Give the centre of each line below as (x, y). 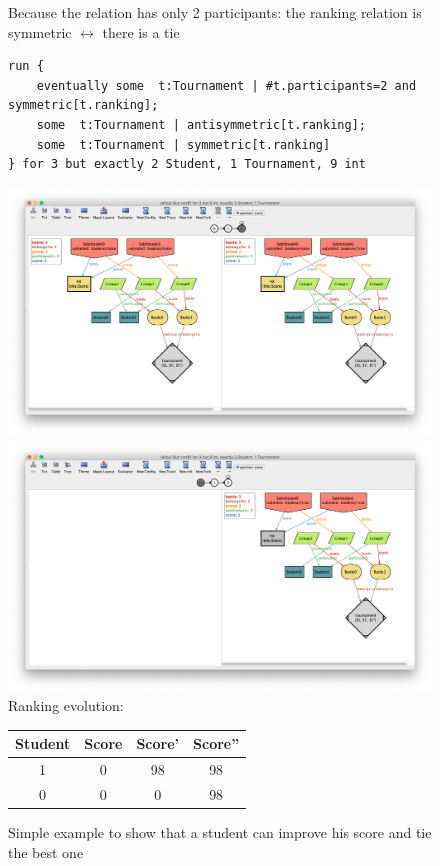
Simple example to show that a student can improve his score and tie (220, 832)
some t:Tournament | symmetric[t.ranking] (183, 144)
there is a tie (141, 31)
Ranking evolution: (66, 705)
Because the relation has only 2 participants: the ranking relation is (215, 12)
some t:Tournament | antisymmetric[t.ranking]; (201, 124)
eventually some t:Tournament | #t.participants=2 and (226, 85)
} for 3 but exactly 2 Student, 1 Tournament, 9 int (187, 164)
